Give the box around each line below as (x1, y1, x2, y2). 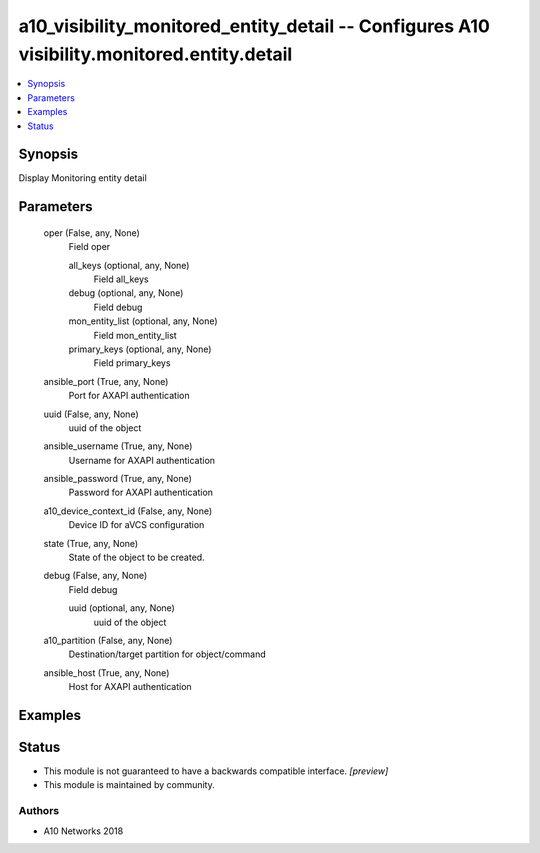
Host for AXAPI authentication (68, 681, 192, 693)
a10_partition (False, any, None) (43, 634, 173, 646)
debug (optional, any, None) (68, 287, 184, 299)
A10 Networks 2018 (43, 825, 124, 837)
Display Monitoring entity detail (18, 172, 147, 184)
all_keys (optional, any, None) (68, 259, 190, 271)
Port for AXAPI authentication (68, 390, 190, 402)
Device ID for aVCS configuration (68, 519, 205, 531)
